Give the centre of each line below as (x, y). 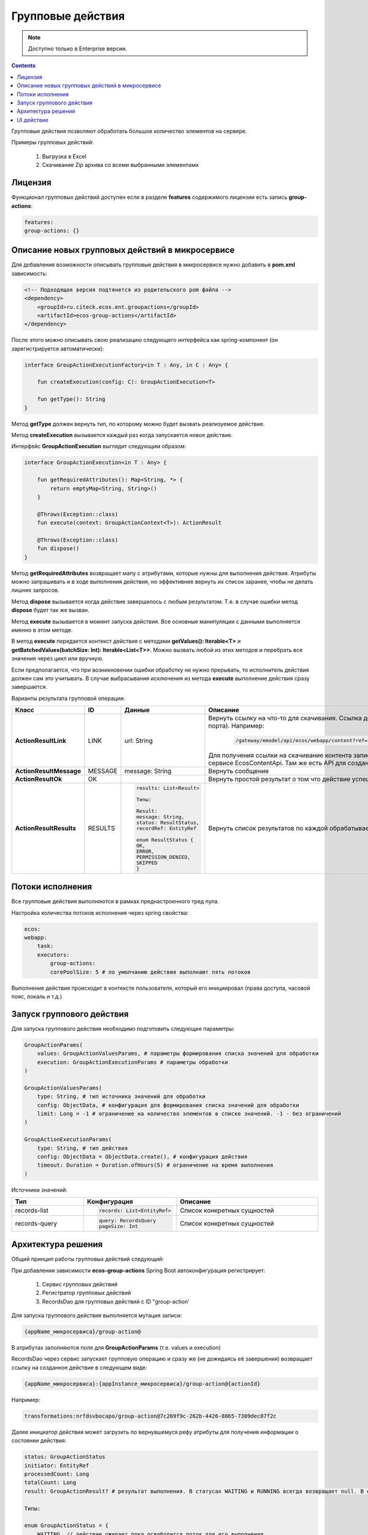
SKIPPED (147, 863)
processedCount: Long (57, 1474)
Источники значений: (39, 1190)
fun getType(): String (71, 399)
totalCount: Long (50, 1483)
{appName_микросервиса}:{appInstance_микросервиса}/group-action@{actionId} (142, 1384)
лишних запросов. (35, 590)
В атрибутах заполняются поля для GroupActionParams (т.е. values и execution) (116, 1348)
